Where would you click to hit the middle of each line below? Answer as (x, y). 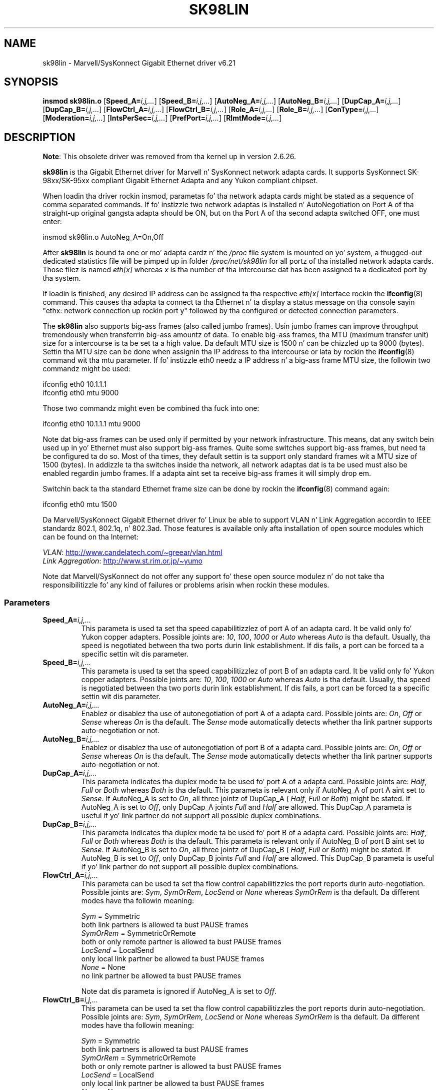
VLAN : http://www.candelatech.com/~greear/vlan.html (132, 553)
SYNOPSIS (31, 82)
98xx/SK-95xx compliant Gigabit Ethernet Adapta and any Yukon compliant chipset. (180, 181)
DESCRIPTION (40, 137)
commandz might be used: (86, 369)
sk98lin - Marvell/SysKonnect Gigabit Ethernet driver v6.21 (139, 63)
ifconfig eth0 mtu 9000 (81, 393)
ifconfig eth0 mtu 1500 (80, 504)
